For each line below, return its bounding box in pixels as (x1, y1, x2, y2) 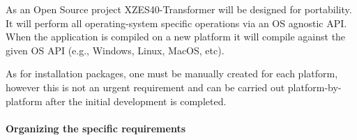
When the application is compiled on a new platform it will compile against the (6, 29, 346, 44)
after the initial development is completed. (45, 93, 227, 108)
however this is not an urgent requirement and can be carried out (6, 79, 285, 94)
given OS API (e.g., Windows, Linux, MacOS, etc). (6, 42, 225, 57)
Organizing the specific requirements (6, 120, 185, 135)
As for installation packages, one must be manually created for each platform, (6, 66, 338, 81)
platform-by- (287, 79, 342, 94)
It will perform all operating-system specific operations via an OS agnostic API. (6, 15, 347, 30)
